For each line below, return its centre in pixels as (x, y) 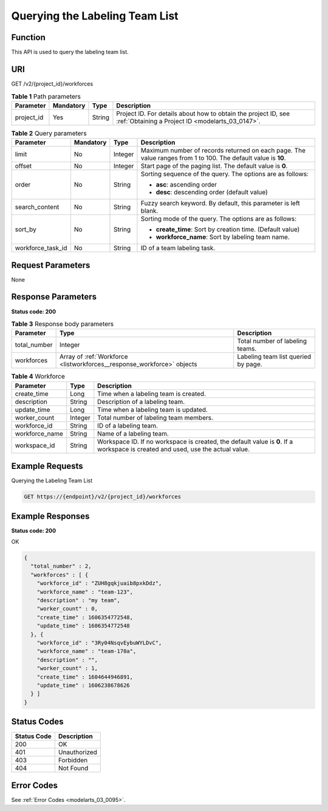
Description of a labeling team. (141, 402)
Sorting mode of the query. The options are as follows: (219, 219)
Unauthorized (77, 752)
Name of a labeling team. (133, 433)
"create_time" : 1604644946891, (85, 677)
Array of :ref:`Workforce (94, 357)
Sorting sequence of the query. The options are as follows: (225, 174)
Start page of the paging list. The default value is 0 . (214, 166)
